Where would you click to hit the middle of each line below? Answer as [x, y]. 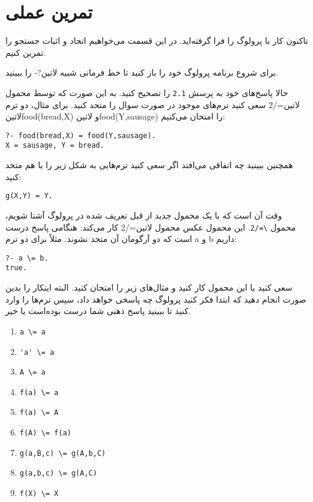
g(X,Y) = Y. [29, 196]
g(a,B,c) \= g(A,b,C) [62, 453]
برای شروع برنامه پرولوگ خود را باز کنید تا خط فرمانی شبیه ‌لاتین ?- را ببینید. [142, 72]
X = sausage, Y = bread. [55, 146]
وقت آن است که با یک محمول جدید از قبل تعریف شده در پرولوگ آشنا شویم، [144, 215]
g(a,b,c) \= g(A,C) [58, 473]
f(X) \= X [39, 494]
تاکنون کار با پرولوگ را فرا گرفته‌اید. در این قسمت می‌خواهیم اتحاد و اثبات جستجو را [157, 41]
